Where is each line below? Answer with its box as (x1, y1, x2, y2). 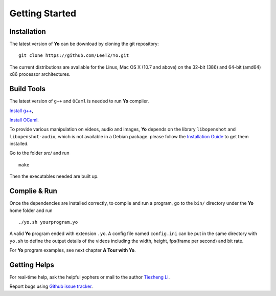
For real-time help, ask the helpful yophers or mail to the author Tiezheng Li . (9, 274, 170, 280)
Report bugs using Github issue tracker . (9, 283, 93, 289)
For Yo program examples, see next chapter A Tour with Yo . (9, 247, 136, 253)
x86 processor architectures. (9, 71, 71, 77)
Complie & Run (9, 187, 57, 196)
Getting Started (9, 8, 77, 19)
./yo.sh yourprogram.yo (18, 219, 78, 225)
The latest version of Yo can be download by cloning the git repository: (9, 41, 159, 47)
